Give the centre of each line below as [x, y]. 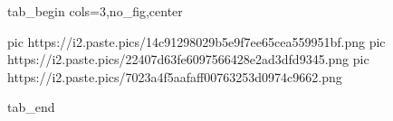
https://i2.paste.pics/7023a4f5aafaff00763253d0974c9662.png [175, 76]
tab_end [31, 107]
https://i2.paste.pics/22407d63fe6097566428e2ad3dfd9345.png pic [188, 59]
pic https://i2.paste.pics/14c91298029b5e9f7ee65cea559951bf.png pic [196, 41]
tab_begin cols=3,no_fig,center [95, 11]
